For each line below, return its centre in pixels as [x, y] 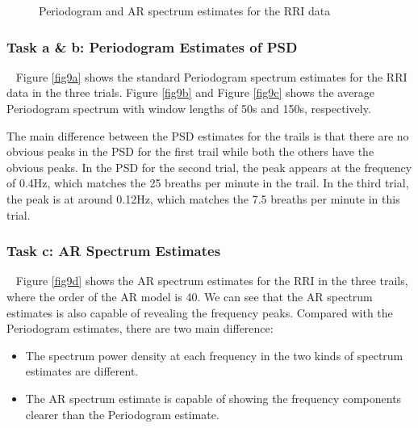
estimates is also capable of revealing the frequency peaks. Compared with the [200, 312]
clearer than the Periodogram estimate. [122, 414]
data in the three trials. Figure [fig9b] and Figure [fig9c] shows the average [190, 92]
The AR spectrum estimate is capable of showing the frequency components [213, 398]
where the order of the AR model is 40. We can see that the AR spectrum [190, 296]
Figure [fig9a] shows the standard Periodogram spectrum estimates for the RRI [211, 76]
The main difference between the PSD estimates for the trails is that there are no [208, 135]
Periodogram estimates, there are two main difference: [140, 328]
